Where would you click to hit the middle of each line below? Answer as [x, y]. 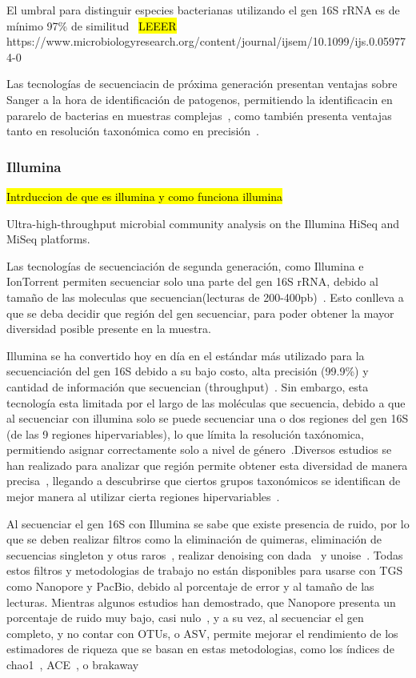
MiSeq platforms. [48, 239]
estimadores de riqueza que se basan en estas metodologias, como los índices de [200, 649]
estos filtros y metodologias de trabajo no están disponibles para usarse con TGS [205, 570]
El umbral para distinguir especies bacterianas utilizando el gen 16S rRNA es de [203, 10]
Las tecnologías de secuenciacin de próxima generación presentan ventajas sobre [202, 84]
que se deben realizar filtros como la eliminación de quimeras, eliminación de [194, 539]
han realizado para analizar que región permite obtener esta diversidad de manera [207, 465]
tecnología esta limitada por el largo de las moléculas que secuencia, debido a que [206, 402]
